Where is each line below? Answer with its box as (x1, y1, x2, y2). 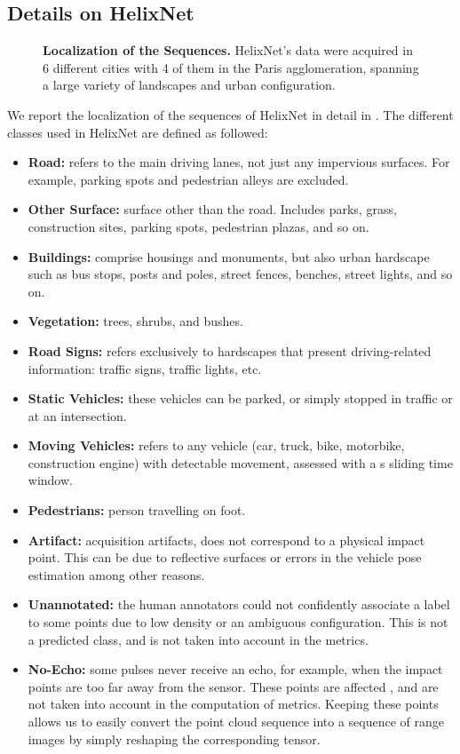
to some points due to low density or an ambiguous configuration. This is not (28, 613, 448, 631)
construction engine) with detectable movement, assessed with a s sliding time (28, 453, 453, 472)
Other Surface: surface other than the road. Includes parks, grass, (28, 200, 397, 218)
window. (28, 471, 73, 489)
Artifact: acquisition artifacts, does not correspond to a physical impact (28, 530, 425, 549)
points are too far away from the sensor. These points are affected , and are (28, 677, 439, 695)
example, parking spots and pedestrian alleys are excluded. (28, 170, 349, 188)
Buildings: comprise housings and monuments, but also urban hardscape (28, 247, 430, 266)
